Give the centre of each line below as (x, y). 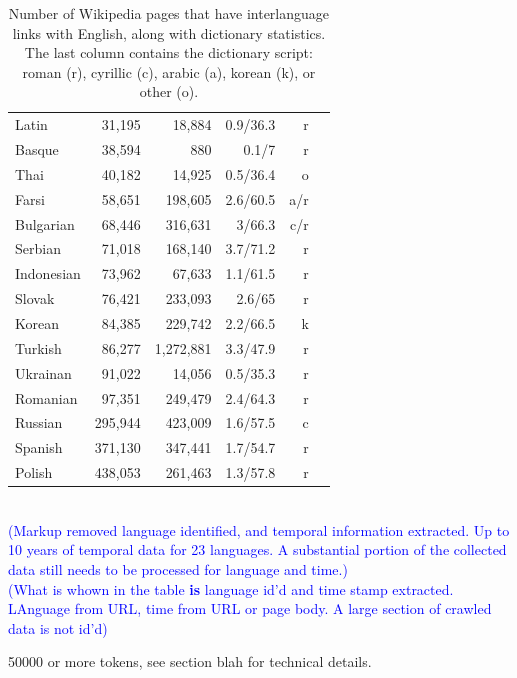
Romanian (46, 397)
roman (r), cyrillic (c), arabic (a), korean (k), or (169, 71)
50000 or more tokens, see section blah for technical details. (190, 661)
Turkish (38, 347)
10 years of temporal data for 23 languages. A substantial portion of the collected (257, 549)
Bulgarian (45, 223)
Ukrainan (43, 372)
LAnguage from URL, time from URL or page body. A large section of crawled (250, 608)
